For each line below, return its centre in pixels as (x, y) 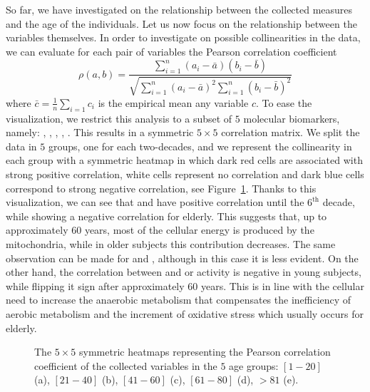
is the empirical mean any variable (173, 102)
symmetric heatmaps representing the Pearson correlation (205, 352)
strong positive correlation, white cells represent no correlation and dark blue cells (185, 174)
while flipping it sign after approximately (95, 285)
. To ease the (284, 102)
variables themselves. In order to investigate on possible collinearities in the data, (183, 37)
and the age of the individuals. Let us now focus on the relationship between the (181, 23)
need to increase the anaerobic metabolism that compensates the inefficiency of (179, 300)
